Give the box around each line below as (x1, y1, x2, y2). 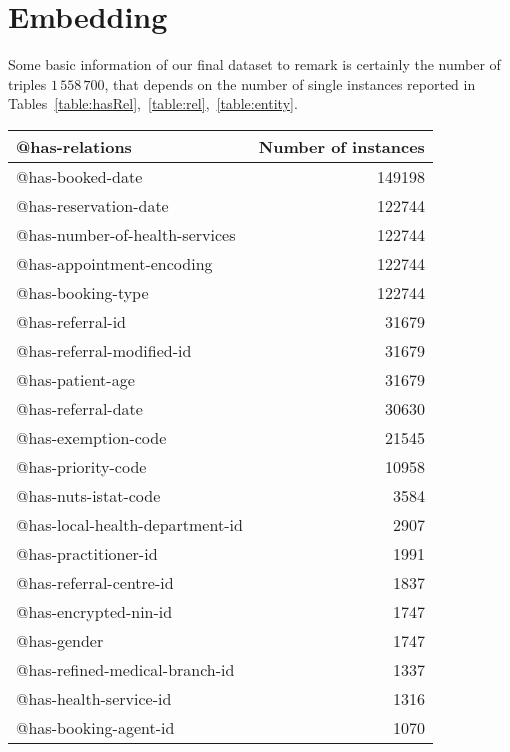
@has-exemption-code (16, 425, 167, 449)
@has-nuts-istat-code (16, 483, 161, 507)
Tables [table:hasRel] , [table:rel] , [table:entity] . (8, 93, 298, 114)
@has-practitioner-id (16, 541, 158, 565)
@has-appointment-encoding (16, 251, 213, 275)
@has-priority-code (16, 454, 147, 478)
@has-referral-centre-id (16, 570, 174, 594)
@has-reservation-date (16, 193, 169, 217)
